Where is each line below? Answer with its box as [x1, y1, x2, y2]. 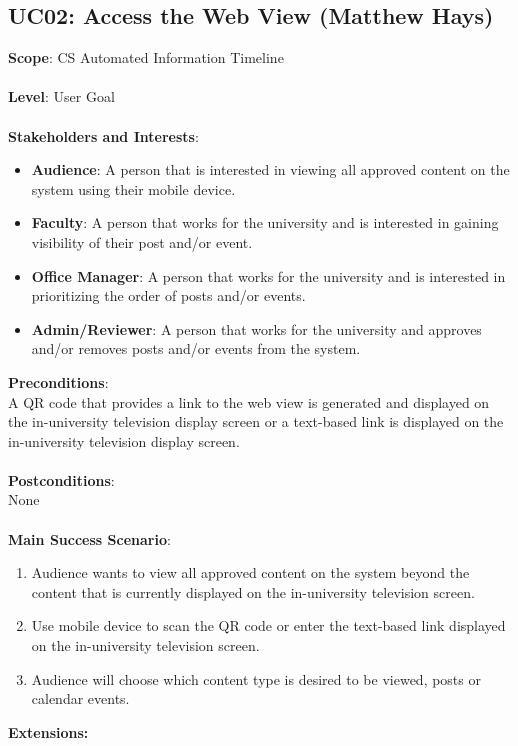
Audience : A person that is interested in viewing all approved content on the [31, 159, 510, 180]
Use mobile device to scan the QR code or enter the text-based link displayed [31, 615, 506, 636]
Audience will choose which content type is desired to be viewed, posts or [31, 668, 481, 689]
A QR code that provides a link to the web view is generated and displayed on [8, 391, 490, 412]
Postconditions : [8, 469, 115, 490]
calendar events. [31, 688, 130, 709]
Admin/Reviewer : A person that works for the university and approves [31, 318, 482, 339]
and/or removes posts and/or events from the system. [31, 338, 361, 359]
